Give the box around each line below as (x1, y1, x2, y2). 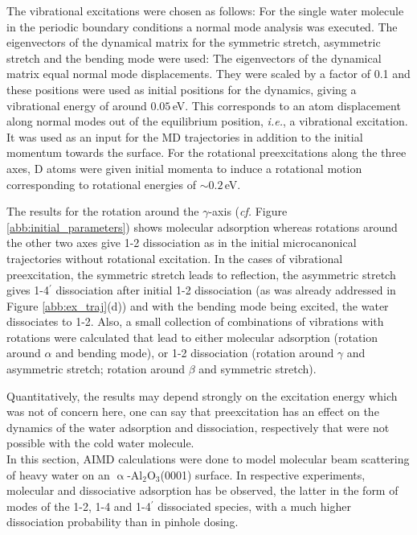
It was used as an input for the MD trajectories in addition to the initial (6, 128, 363, 145)
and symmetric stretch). (198, 360, 317, 377)
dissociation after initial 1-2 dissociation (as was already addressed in (55, 282, 396, 298)
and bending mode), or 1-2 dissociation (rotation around (55, 344, 334, 361)
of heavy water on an (6, 466, 110, 483)
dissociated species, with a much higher (157, 497, 351, 514)
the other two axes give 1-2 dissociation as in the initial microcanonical (6, 234, 357, 251)
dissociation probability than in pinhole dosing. (6, 513, 239, 530)
